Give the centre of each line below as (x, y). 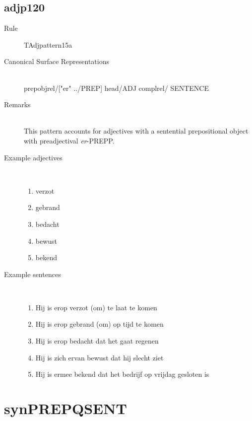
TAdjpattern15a (48, 44)
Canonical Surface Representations (57, 61)
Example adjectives (33, 157)
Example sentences (32, 274)
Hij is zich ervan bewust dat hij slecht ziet (99, 357)
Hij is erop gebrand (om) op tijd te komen (99, 324)
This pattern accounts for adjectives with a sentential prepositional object (136, 131)
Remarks (17, 105)
